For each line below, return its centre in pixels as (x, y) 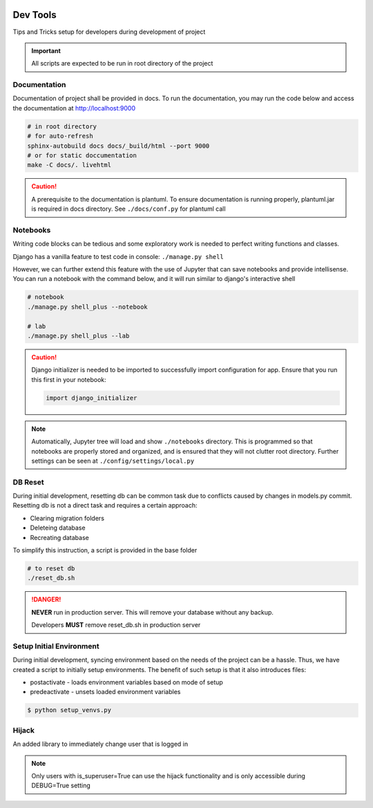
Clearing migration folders (67, 518)
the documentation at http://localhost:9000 (74, 108)
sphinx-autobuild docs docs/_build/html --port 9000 (118, 146)
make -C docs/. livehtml (69, 165)
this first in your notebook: (69, 379)
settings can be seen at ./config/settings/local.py (113, 461)
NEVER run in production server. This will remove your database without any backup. (153, 612)
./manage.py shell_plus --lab (78, 336)
